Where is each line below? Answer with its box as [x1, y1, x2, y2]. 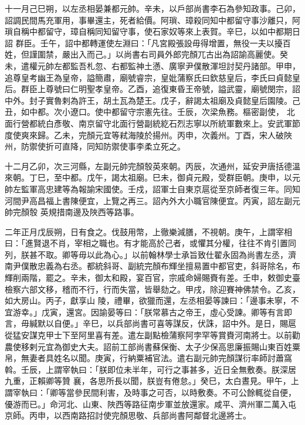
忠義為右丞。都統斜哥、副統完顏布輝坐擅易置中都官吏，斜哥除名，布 [37, 260, 300, 272]
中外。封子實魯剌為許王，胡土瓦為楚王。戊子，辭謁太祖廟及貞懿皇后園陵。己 [5, 94, 300, 106]
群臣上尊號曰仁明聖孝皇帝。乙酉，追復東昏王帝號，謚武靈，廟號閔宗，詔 [21, 83, 300, 95]
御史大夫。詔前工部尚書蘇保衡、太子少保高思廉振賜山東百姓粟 [62, 340, 300, 352]
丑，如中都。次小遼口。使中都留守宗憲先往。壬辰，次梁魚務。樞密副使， [5, 106, 284, 118]
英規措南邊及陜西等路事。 [40, 206, 139, 218]
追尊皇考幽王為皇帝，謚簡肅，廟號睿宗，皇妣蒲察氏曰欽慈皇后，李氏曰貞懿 [5, 71, 292, 83]
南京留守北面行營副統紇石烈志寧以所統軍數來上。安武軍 [78, 117, 292, 129]
